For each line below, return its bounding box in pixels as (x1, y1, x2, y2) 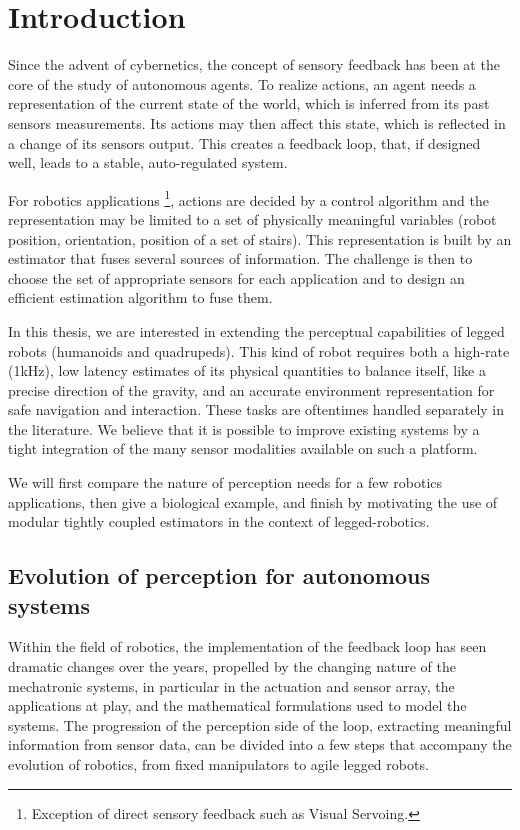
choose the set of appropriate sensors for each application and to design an (8, 267, 465, 288)
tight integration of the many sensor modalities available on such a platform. (8, 438, 478, 459)
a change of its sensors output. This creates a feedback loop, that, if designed (8, 132, 481, 153)
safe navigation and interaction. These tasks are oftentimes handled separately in (8, 399, 505, 420)
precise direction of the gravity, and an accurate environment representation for (8, 379, 495, 400)
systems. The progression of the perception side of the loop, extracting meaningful (8, 714, 512, 735)
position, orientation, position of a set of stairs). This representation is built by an (8, 228, 512, 249)
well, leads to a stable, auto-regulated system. (8, 152, 288, 173)
